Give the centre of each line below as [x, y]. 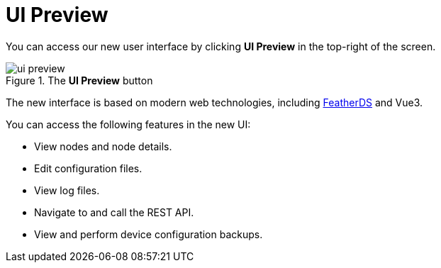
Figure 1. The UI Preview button [79, 80]
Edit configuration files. [88, 168]
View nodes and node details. [103, 146]
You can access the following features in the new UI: [128, 124]
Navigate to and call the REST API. [114, 212]
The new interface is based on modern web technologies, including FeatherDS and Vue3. [214, 102]
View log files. [67, 190]
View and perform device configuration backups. [149, 234]
